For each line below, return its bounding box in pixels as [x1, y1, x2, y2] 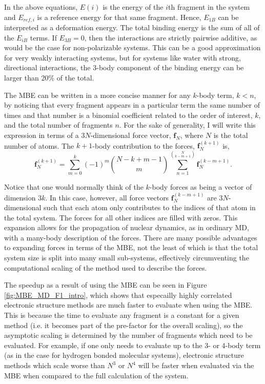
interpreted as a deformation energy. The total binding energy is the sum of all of [4, 22, 260, 33]
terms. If [30, 32, 57, 43]
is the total [213, 129, 248, 140]
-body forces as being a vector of [149, 181, 252, 192]
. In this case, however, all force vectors [45, 192, 169, 203]
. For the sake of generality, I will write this [119, 119, 256, 130]
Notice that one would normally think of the [4, 181, 144, 192]
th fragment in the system [168, 2, 250, 12]
